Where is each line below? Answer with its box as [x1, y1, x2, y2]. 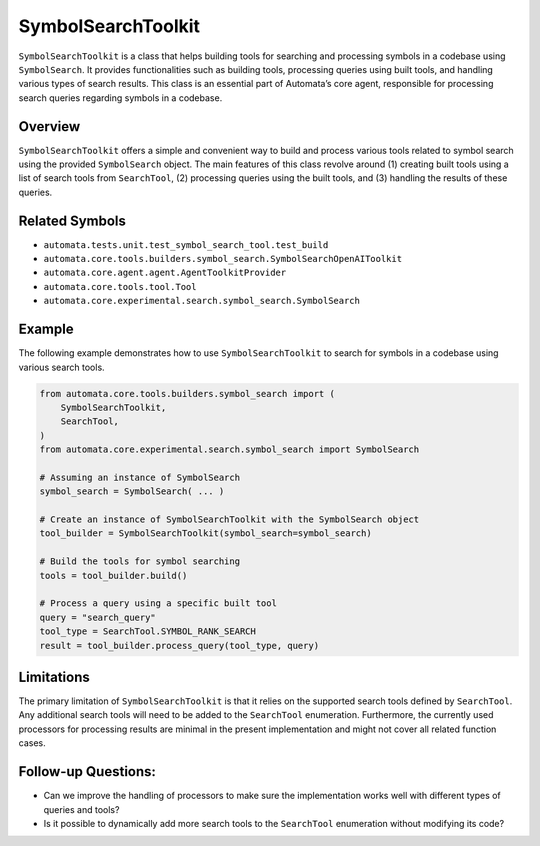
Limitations [18, 668, 90, 685]
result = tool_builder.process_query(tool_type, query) [39, 640, 320, 651]
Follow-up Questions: [18, 763, 157, 780]
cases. [18, 737, 46, 749]
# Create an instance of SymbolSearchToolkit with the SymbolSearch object [39, 514, 420, 525]
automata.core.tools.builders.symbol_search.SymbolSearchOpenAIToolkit [43, 253, 403, 265]
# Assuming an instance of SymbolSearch [39, 471, 240, 483]
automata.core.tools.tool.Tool [43, 281, 197, 292]
